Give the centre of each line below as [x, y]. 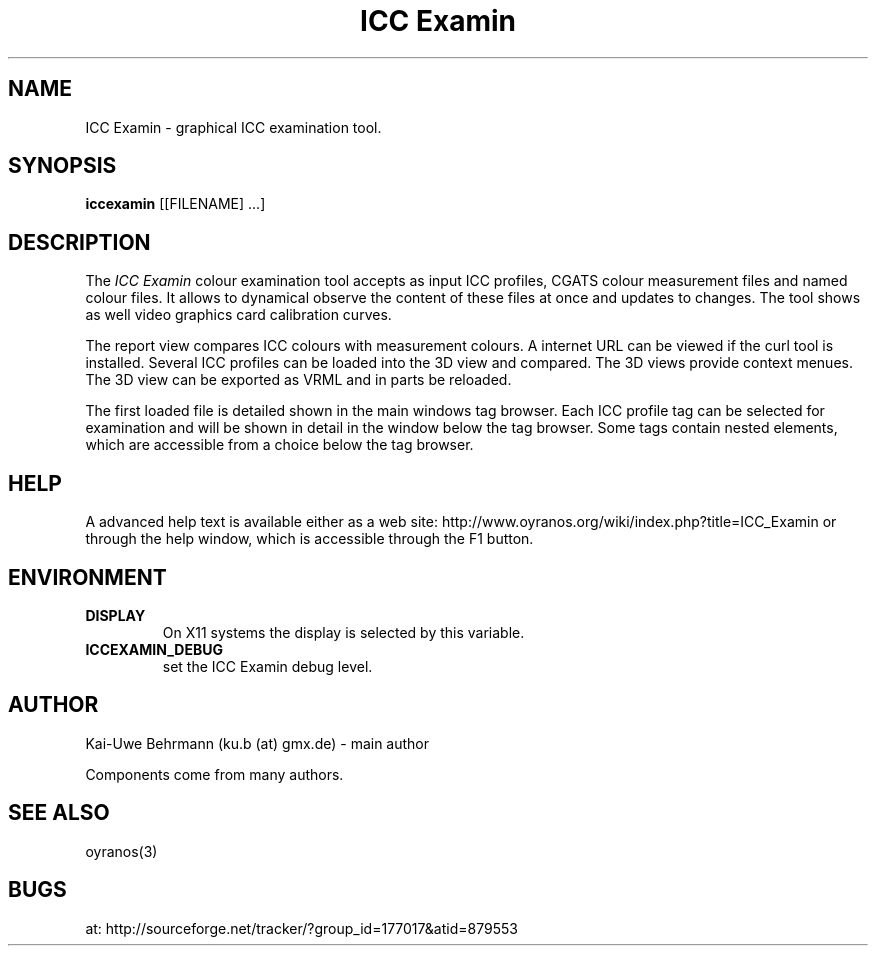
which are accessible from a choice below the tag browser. [279, 445]
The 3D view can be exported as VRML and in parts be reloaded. [298, 380]
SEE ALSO [59, 813]
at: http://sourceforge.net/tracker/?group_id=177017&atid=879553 [301, 928]
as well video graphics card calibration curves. [238, 315]
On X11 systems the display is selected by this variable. [343, 632]
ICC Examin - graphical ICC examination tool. [233, 127]
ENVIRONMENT [87, 577]
